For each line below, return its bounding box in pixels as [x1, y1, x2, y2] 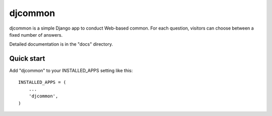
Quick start [9, 54, 45, 63]
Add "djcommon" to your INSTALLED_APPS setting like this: [9, 68, 133, 74]
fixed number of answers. [9, 32, 63, 38]
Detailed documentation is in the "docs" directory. [9, 41, 113, 47]
